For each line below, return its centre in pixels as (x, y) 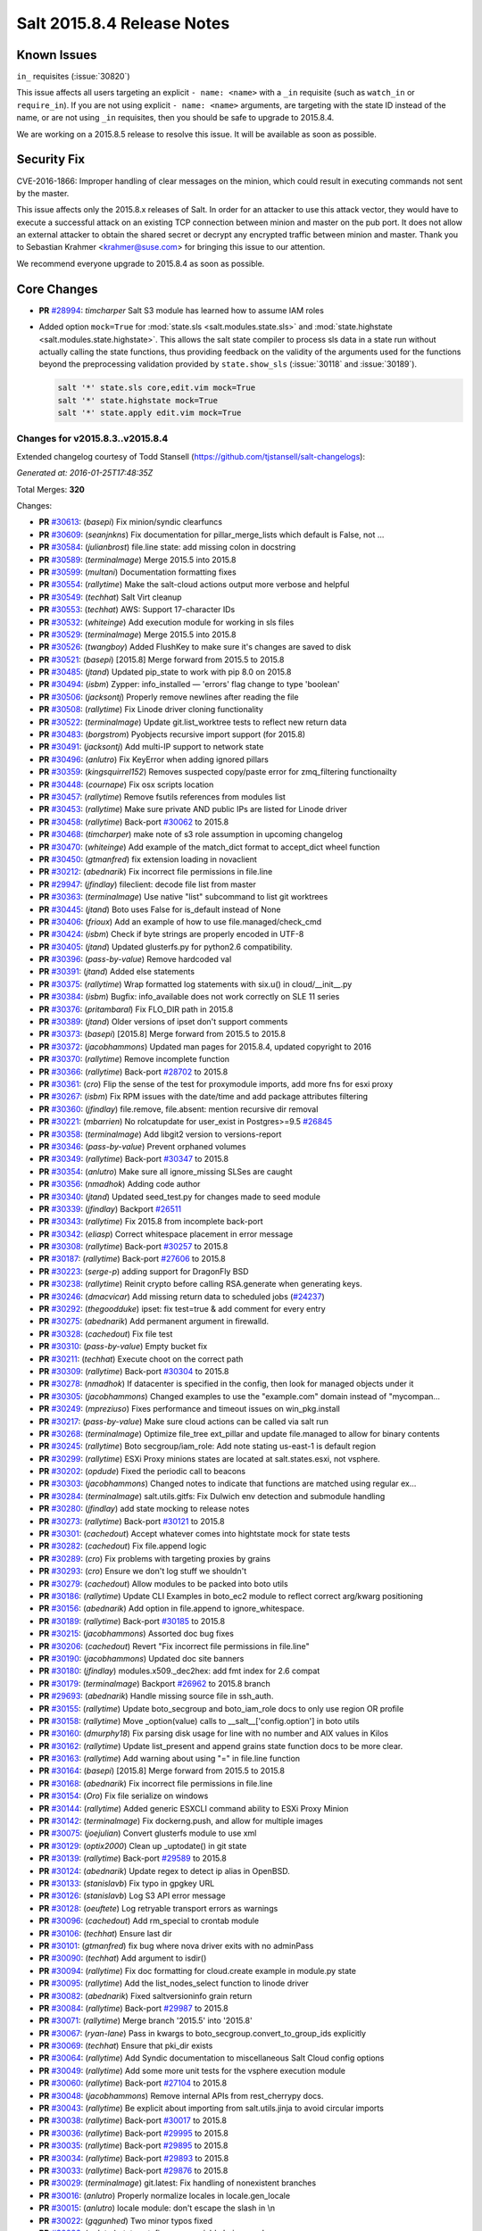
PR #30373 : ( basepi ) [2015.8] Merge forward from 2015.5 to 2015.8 (162, 1034)
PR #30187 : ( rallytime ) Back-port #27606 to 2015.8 (133, 1259)
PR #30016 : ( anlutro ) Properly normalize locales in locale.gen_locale (164, 2195)
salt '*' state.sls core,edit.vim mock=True (157, 388)
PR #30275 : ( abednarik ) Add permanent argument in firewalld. (154, 1322)
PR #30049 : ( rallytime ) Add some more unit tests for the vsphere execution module (192, 2070)
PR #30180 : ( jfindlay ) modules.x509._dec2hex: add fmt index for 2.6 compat (179, 1671)
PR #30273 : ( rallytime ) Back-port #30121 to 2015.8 (132, 1521)
